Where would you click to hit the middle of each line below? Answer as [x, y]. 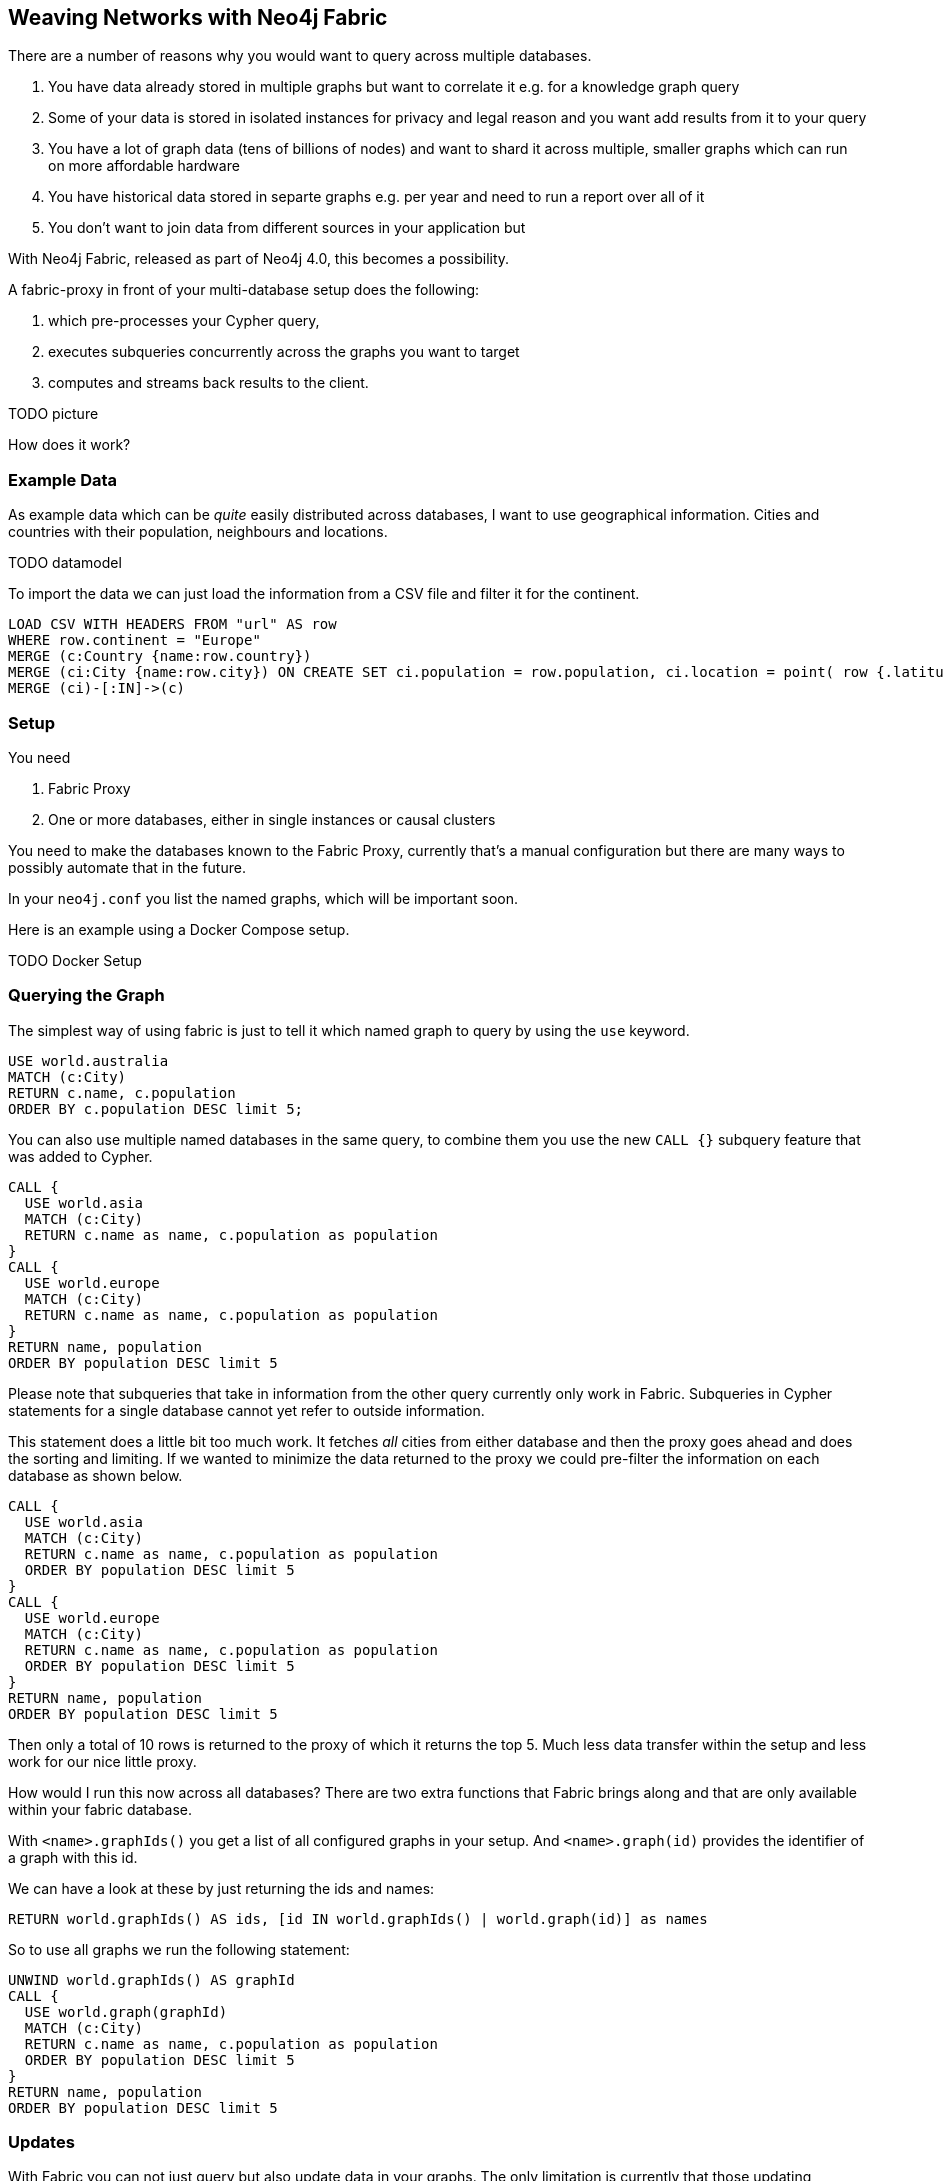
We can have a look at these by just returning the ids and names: [221, 1888]
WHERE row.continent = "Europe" [134, 640]
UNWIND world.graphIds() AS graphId [151, 1979]
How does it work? [69, 445]
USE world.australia [88, 1060]
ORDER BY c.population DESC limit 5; [156, 1108]
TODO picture [53, 414]
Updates [41, 2142]
